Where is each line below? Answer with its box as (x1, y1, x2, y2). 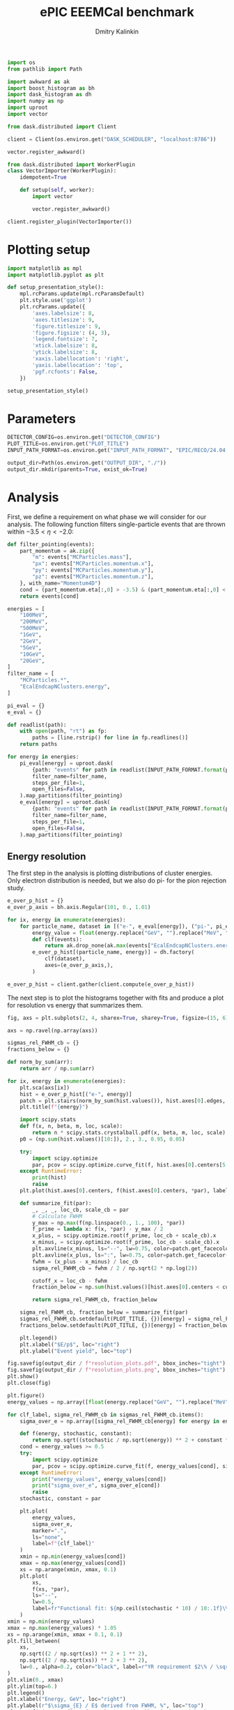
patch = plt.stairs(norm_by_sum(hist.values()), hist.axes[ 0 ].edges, (19, 1097, 226, 1104)
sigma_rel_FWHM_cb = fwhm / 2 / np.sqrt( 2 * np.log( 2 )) (32, 1264, 198, 1272)
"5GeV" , (19, 644, 42, 651)
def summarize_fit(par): (19, 1199, 92, 1207)
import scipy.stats (19, 1116, 77, 1123)
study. (7, 884, 26, 892)
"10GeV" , (19, 650, 45, 658)
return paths (19, 741, 58, 748)
